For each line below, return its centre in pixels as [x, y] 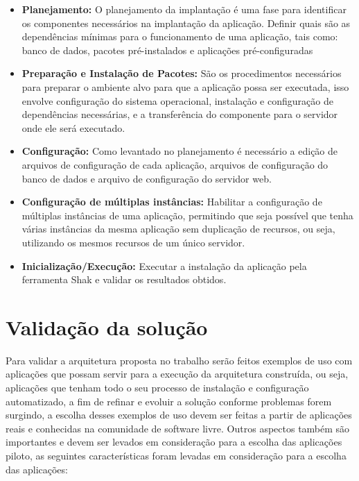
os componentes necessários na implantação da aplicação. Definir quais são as [186, 23]
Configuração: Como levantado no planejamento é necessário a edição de [180, 151]
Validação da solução [107, 327]
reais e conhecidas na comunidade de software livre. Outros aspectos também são [178, 428]
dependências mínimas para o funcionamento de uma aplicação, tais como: [180, 36]
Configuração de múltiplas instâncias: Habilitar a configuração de [172, 202]
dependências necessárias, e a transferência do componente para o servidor [180, 114]
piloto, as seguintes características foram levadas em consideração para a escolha [176, 455]
